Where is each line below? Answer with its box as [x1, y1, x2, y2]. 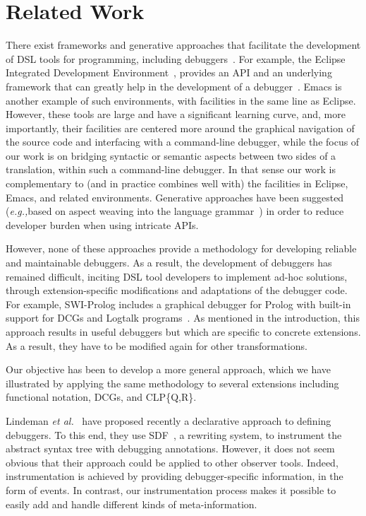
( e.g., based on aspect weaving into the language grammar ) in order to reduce [6, 204, 344, 218]
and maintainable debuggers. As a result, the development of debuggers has [6, 255, 332, 270]
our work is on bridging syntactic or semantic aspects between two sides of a [6, 148, 336, 163]
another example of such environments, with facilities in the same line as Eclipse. [6, 93, 356, 107]
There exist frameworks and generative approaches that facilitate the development [6, 37, 361, 52]
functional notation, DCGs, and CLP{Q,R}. [6, 389, 197, 404]
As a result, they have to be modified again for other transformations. [6, 338, 307, 353]
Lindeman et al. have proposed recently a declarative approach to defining [6, 413, 331, 428]
